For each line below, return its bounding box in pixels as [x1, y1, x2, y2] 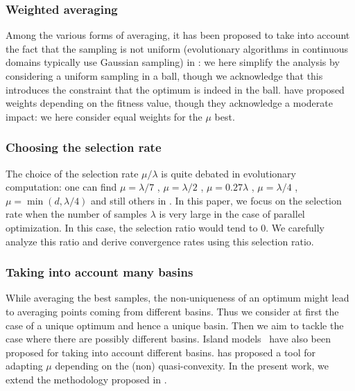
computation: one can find [6, 180, 117, 194]
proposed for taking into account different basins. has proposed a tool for [6, 345, 316, 359]
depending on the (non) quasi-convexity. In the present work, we [55, 358, 329, 373]
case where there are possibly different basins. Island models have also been [6, 331, 331, 346]
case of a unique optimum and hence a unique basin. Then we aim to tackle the [6, 318, 344, 332]
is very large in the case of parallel [159, 207, 305, 221]
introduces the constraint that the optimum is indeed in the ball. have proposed [6, 82, 345, 96]
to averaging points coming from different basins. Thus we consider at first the [6, 304, 339, 318]
